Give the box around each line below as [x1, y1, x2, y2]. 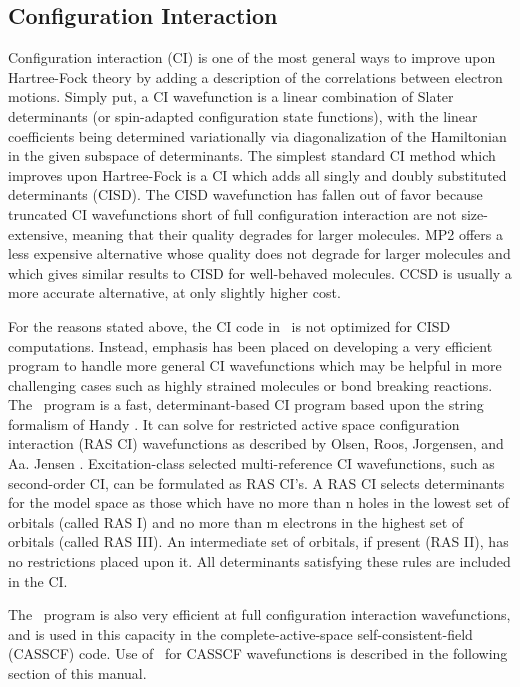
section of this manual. [8, 663, 147, 684]
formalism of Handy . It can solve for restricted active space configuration [8, 413, 460, 434]
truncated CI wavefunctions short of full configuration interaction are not [8, 203, 457, 224]
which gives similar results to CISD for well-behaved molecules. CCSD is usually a [8, 262, 512, 283]
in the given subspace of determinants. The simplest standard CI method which [8, 145, 496, 166]
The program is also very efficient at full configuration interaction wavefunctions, [8, 604, 511, 625]
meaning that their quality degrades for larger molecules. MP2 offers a [72, 223, 503, 244]
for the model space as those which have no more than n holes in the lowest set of [8, 492, 509, 513]
